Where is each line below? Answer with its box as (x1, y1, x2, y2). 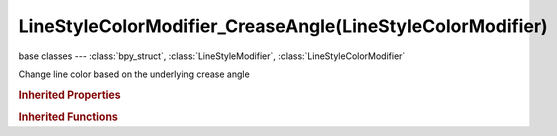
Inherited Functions (18, 110, 119, 124)
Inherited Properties (18, 88, 122, 102)
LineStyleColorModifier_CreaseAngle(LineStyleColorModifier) (18, 15, 549, 37)
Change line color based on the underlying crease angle (18, 68, 250, 80)
